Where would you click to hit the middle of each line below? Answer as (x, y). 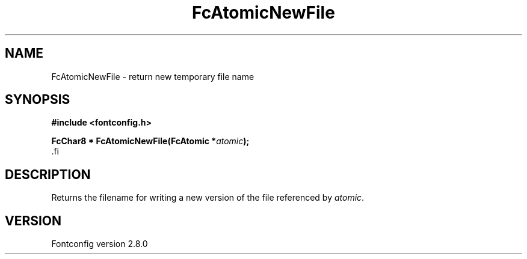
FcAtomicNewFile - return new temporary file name (153, 76)
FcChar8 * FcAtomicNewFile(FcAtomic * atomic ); (150, 141)
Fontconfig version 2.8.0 (100, 244)
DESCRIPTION (48, 174)
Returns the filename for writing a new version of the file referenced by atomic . (208, 198)
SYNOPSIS (38, 100)
